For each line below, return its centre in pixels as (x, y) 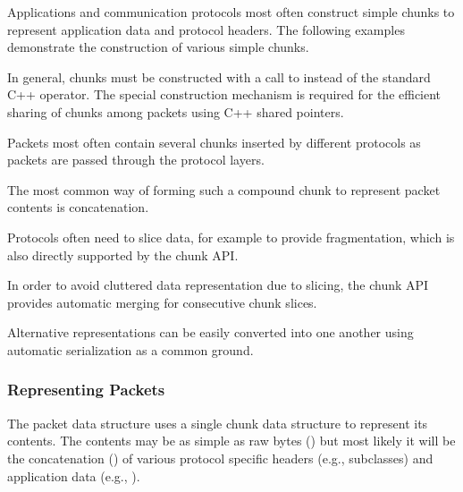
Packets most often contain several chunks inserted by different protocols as (214, 142)
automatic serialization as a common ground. (130, 349)
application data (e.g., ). (74, 475)
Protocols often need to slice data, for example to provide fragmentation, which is (231, 237)
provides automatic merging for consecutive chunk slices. (162, 302)
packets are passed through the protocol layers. (136, 160)
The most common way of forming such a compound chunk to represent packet (224, 189)
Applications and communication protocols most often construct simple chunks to (231, 12)
